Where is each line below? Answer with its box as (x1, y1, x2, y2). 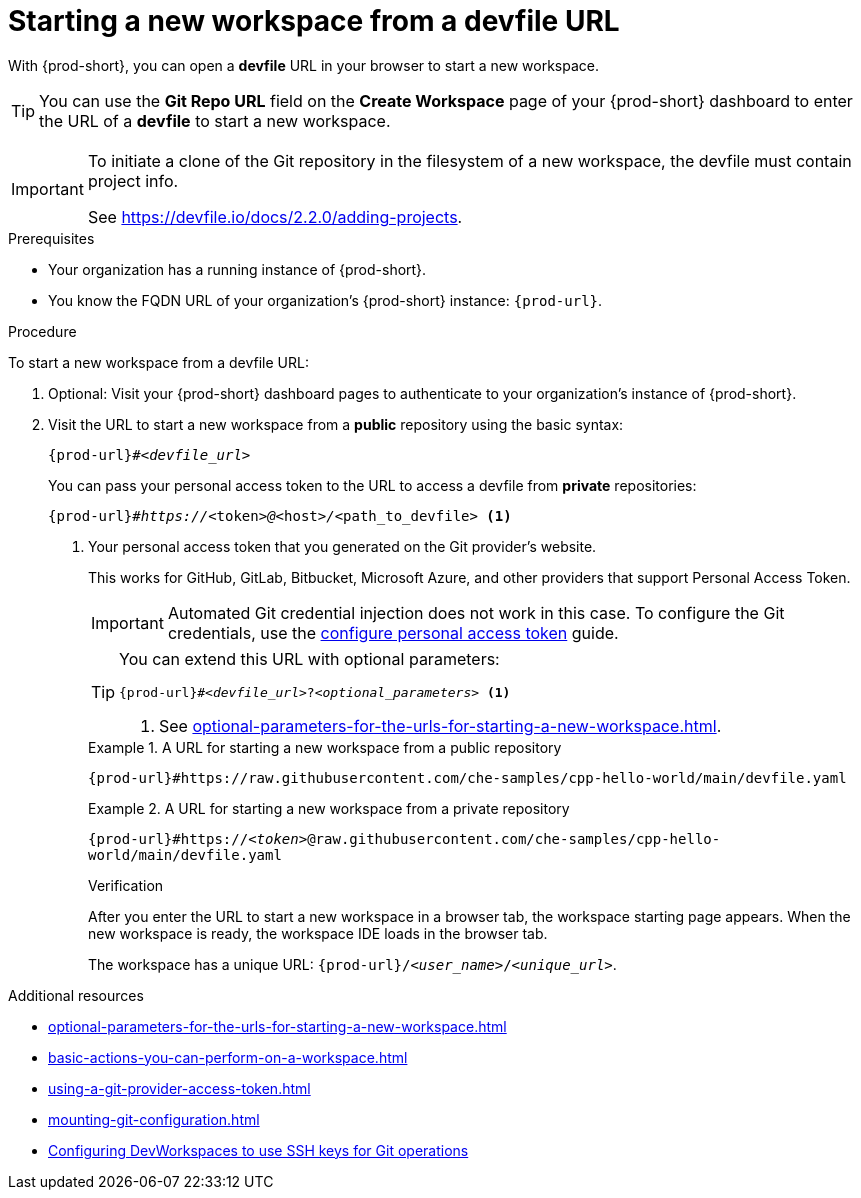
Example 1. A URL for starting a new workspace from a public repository (88, 738, 562, 756)
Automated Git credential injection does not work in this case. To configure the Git (167, 602, 785, 623)
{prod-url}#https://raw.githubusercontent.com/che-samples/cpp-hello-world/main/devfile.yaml (88, 769, 847, 786)
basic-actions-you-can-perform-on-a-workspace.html (48, 1048, 408, 1066)
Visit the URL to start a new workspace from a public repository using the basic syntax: (48, 415, 624, 433)
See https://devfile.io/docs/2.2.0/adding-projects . (87, 206, 463, 227)
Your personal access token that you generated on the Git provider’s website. (88, 537, 597, 555)
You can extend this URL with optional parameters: (119, 648, 500, 669)
